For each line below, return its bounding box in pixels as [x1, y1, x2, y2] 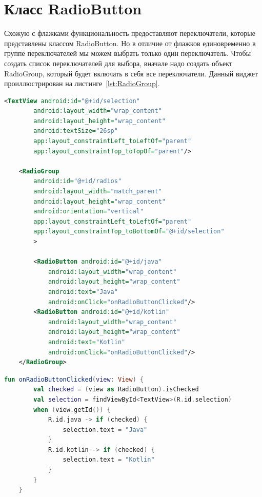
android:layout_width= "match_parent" [33, 188, 162, 195]
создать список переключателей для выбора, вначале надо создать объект [4, 57, 232, 68]
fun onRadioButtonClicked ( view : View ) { [4, 375, 144, 383]
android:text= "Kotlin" [48, 338, 126, 346]
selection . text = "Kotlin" [63, 456, 155, 464]
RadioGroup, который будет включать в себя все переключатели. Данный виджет [4, 68, 258, 78]
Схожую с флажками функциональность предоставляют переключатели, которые [4, 28, 255, 38]
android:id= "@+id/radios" [33, 177, 122, 185]
